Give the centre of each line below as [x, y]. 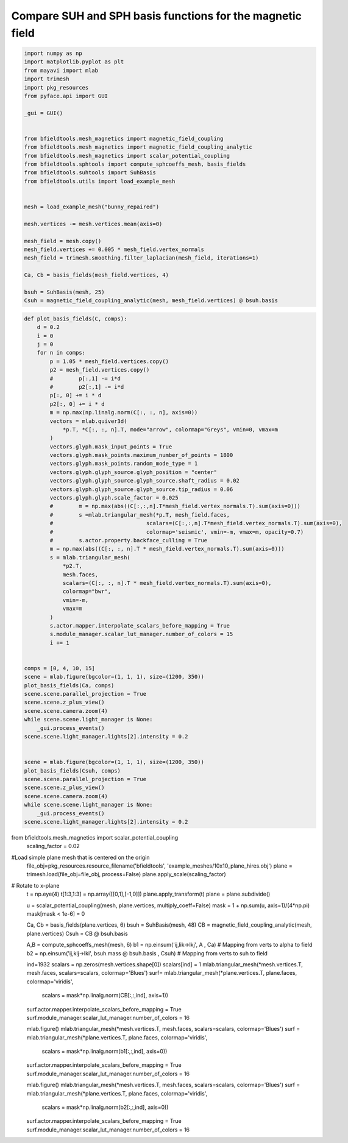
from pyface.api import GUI [66, 96]
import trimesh [47, 79]
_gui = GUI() [44, 113]
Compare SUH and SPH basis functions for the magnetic [156, 16]
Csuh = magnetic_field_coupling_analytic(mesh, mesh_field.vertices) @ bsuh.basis [151, 301]
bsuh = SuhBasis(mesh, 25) [64, 292]
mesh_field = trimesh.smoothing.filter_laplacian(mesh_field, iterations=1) [141, 258]
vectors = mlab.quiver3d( [88, 421]
